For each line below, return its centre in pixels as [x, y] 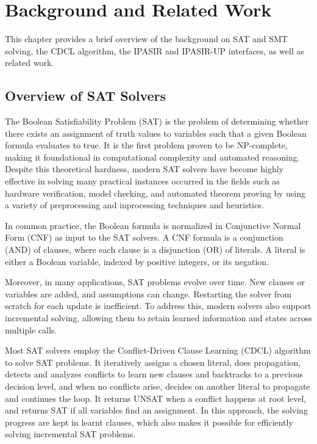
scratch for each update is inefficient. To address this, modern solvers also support [158, 306]
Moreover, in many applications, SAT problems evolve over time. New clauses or [155, 282]
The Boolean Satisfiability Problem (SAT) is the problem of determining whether [157, 121]
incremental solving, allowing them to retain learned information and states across [158, 318]
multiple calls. [31, 329]
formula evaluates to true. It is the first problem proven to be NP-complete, [146, 145]
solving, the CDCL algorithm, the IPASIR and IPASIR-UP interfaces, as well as [155, 50]
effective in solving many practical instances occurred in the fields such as [142, 181]
